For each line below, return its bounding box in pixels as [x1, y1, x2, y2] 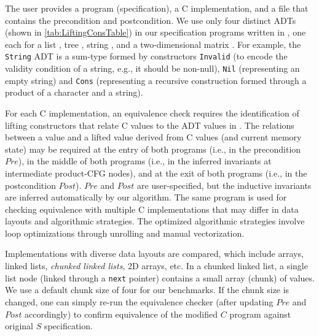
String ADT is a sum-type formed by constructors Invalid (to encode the [5, 50, 288, 63]
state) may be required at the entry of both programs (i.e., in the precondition [5, 142, 301, 155]
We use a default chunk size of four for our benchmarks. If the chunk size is [5, 283, 289, 296]
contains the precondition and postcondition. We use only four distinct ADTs [5, 13, 296, 26]
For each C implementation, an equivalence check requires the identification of [5, 106, 299, 119]
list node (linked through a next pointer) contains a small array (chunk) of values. [5, 271, 315, 284]
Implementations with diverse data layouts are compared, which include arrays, [5, 247, 304, 260]
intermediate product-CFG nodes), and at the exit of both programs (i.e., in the [5, 166, 307, 179]
